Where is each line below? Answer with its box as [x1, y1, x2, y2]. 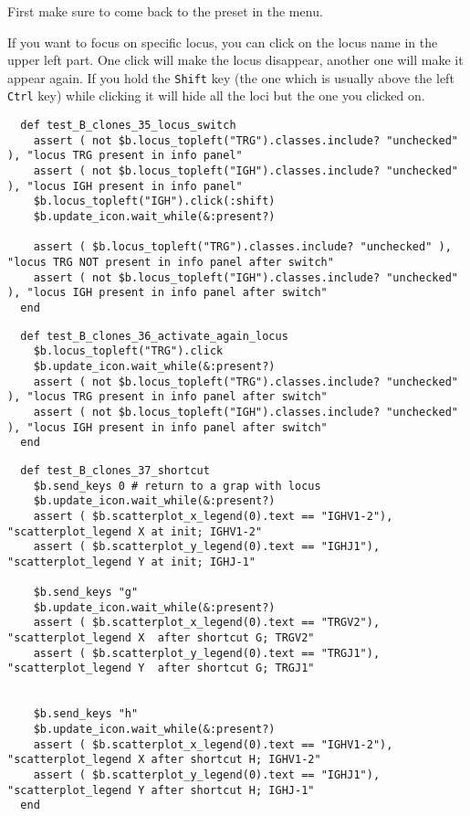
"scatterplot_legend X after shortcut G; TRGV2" [7, 631, 315, 645]
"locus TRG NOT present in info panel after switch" [7, 256, 334, 269]
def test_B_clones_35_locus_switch [20, 119, 236, 132]
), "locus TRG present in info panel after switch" [7, 390, 328, 404]
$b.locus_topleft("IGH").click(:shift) [33, 195, 276, 208]
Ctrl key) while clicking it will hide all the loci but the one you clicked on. [7, 86, 425, 105]
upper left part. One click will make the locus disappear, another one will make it [7, 50, 464, 69]
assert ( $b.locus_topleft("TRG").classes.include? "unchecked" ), [33, 240, 452, 254]
